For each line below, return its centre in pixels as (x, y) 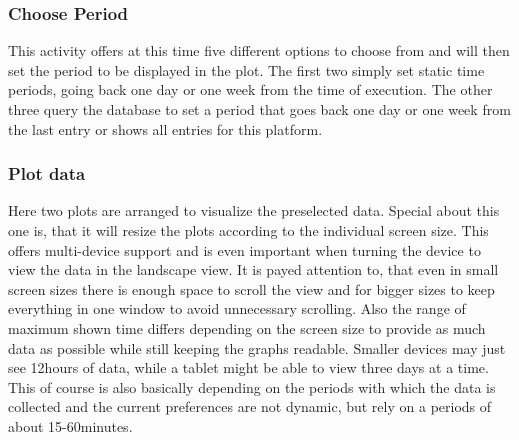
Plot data (47, 173)
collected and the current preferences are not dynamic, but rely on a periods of (250, 406)
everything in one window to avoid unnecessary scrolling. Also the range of (237, 308)
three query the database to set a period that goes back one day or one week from (259, 109)
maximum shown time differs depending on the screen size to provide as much (247, 327)
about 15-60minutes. (70, 425)
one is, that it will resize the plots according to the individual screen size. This (248, 230)
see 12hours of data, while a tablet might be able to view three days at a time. (248, 367)
